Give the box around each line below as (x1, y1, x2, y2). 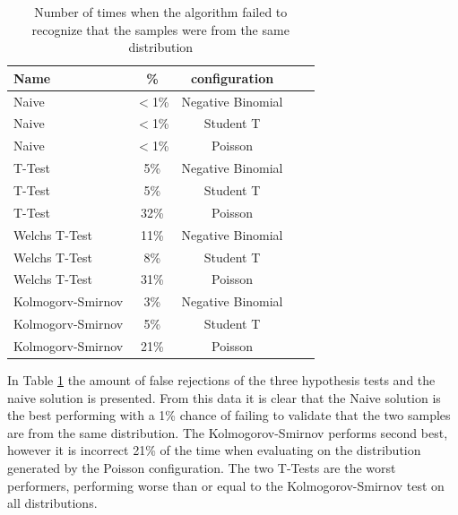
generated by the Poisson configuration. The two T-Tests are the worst (7, 458, 396, 476)
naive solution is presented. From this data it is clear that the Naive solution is (7, 388, 441, 407)
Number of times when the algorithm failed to (34, 3, 288, 21)
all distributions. (7, 494, 98, 512)
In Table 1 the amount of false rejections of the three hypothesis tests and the (7, 371, 436, 389)
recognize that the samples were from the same (31, 20, 289, 39)
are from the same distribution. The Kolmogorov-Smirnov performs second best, (7, 423, 448, 442)
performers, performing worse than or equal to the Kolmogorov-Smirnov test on (7, 476, 445, 494)
